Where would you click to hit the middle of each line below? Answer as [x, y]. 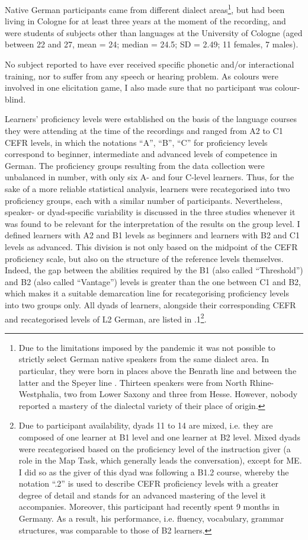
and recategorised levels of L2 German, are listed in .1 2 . [106, 318]
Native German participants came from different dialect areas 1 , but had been [145, 9]
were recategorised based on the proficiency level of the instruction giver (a [155, 448]
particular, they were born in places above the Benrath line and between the [158, 370]
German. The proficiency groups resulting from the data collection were [135, 165]
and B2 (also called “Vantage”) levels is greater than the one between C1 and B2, [153, 281]
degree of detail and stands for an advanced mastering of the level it [142, 495]
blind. [15, 99]
